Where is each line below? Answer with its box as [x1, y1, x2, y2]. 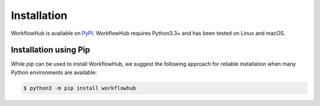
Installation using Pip [11, 45, 90, 55]
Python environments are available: [11, 69, 97, 76]
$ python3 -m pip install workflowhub [23, 85, 136, 91]
